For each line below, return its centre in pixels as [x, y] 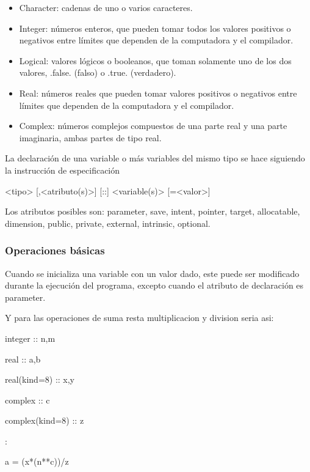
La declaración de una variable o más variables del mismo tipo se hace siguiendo [155, 158]
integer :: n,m [30, 338]
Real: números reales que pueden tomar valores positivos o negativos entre [158, 93]
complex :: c [27, 400]
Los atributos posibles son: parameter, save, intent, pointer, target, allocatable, [153, 211]
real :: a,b [23, 359]
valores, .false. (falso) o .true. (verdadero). [98, 72]
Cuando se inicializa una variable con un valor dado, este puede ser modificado [152, 273]
